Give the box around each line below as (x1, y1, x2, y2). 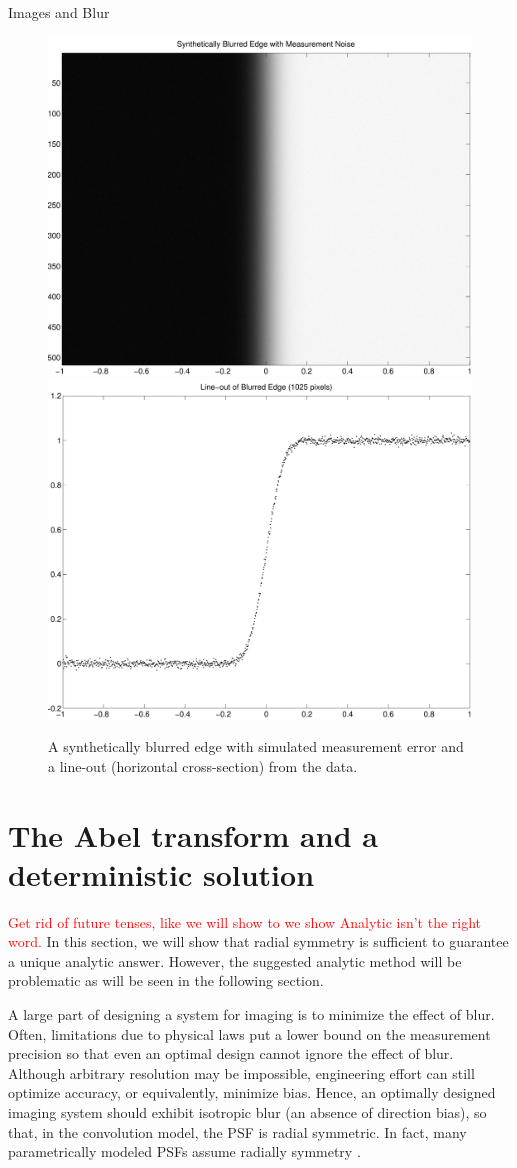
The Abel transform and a (8, 814, 378, 855)
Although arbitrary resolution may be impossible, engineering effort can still (8, 1062, 475, 1083)
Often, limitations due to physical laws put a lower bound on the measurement (8, 1023, 491, 1044)
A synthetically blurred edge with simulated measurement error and (48, 736, 464, 757)
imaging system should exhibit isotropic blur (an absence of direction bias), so (8, 1102, 487, 1123)
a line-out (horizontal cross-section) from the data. (48, 755, 358, 776)
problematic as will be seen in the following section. (8, 970, 324, 991)
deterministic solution (8, 853, 315, 894)
